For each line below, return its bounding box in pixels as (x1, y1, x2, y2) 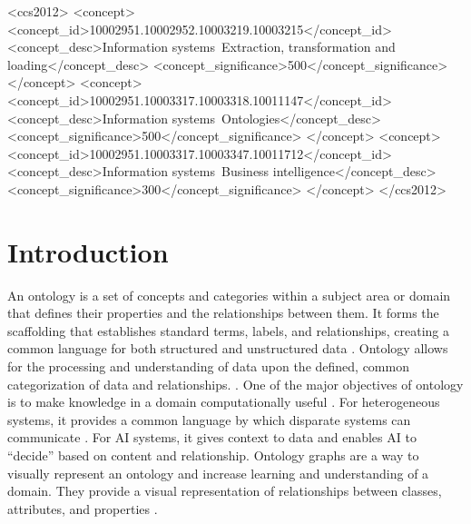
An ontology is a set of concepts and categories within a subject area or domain (7, 285, 451, 304)
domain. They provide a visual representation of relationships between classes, (7, 481, 442, 500)
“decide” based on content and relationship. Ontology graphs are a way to (7, 446, 419, 464)
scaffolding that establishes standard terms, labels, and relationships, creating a (7, 321, 449, 340)
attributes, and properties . (7, 499, 158, 518)
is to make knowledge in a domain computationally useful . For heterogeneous (7, 392, 440, 411)
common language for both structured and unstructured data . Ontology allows (7, 339, 448, 358)
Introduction (7, 232, 169, 270)
